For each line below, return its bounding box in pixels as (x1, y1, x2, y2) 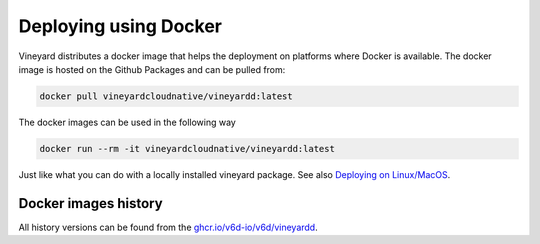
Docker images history (18, 195, 164, 212)
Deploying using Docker (18, 15, 223, 37)
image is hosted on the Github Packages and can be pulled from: (18, 63, 286, 75)
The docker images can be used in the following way (18, 116, 237, 128)
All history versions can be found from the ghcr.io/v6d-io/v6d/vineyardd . (18, 221, 319, 233)
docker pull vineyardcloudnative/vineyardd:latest (39, 90, 294, 102)
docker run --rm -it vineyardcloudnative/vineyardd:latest (39, 143, 335, 154)
